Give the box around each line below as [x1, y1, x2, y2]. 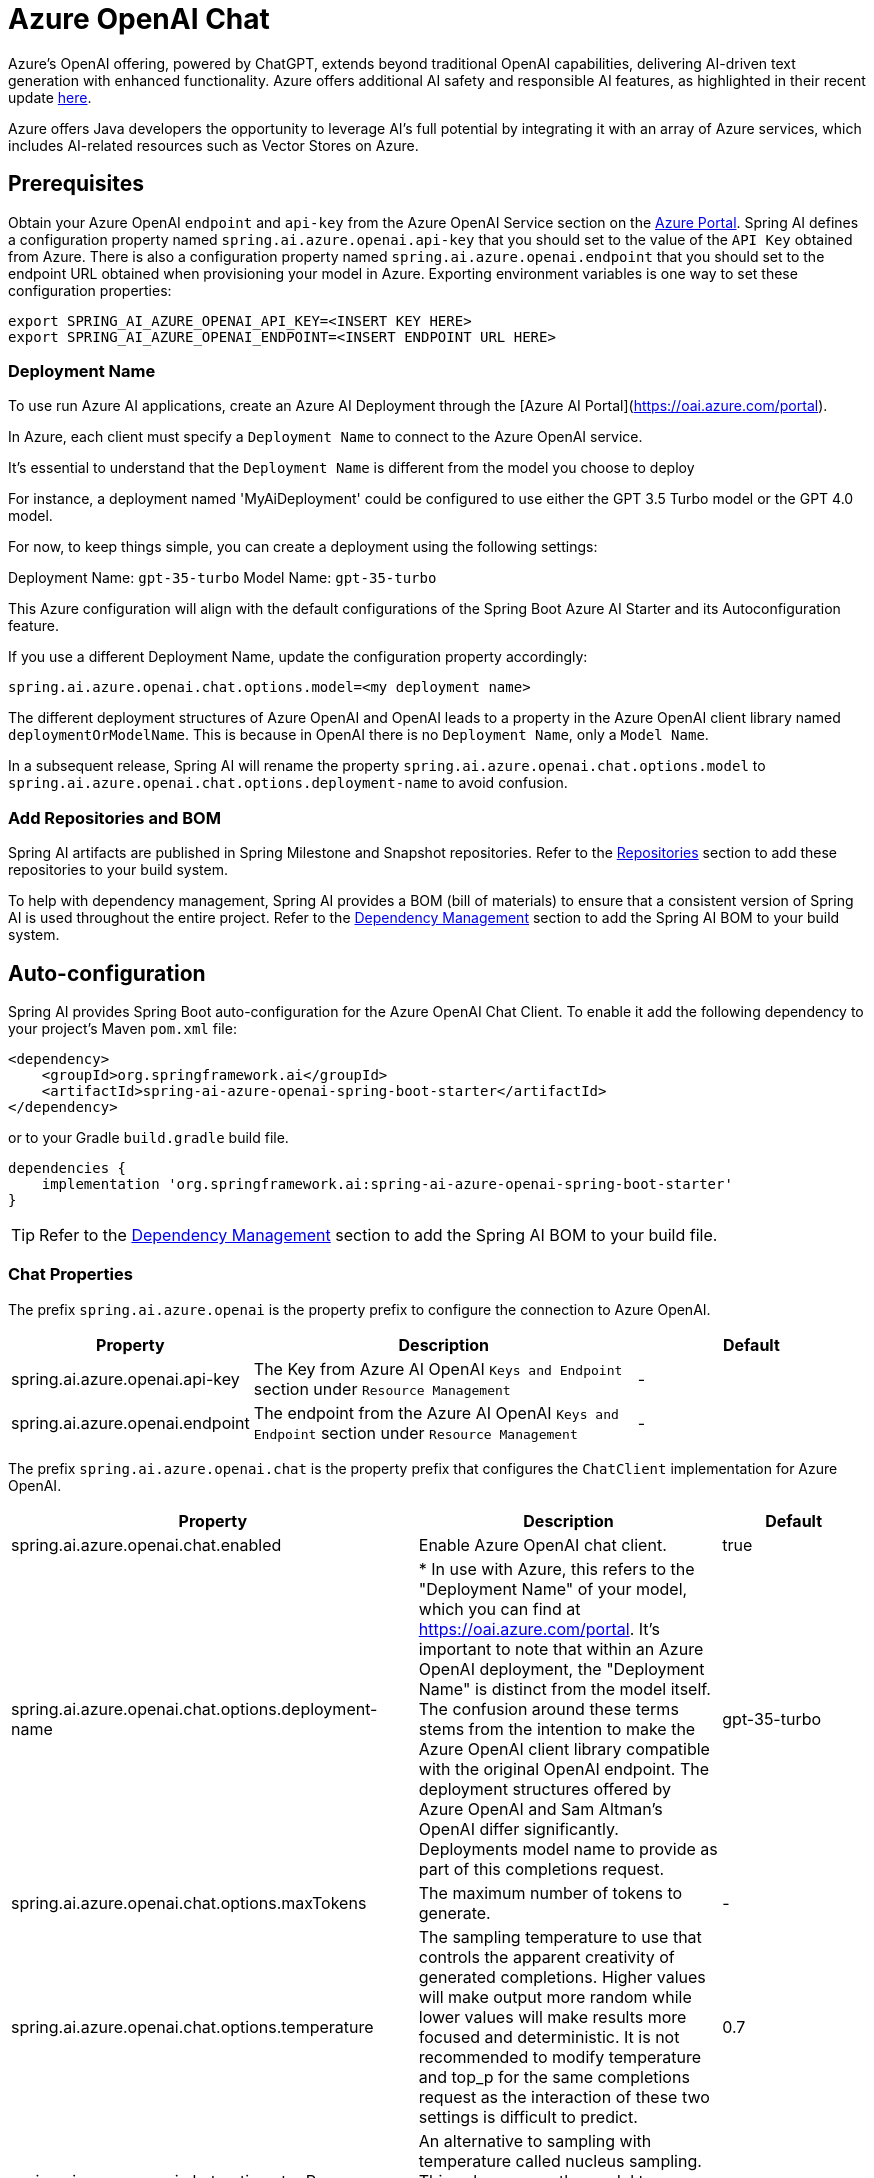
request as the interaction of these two [418, 2086, 710, 2107]
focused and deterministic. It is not [418, 2026, 680, 2047]
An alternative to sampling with [418, 2130, 652, 2151]
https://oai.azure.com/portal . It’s [418, 1618, 660, 1639]
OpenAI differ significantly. [418, 1818, 619, 1839]
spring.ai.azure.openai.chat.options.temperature [11, 2016, 374, 2037]
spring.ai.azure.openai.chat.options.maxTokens [11, 1892, 367, 1913]
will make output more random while [418, 1986, 692, 2007]
